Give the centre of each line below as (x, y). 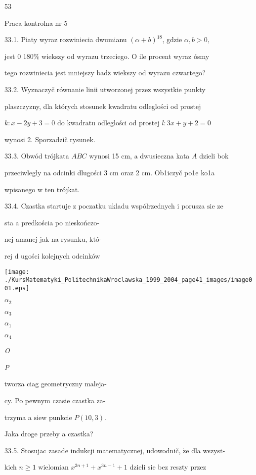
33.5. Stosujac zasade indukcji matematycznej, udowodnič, (93, 450)
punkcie (60, 417)
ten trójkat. (62, 189)
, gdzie (172, 39)
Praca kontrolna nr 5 (36, 23)
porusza (193, 206)
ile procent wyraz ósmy (174, 56)
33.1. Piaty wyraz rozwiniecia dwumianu (66, 39)
